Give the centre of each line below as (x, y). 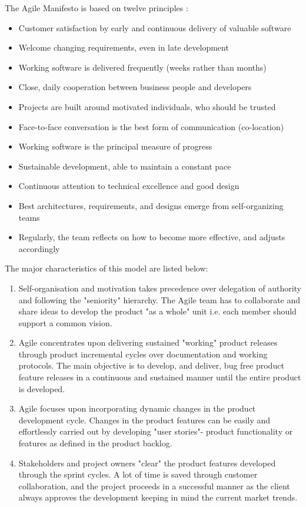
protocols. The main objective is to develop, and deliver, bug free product (151, 365)
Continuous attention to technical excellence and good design (129, 186)
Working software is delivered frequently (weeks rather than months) (142, 67)
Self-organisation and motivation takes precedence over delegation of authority (160, 288)
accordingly (39, 248)
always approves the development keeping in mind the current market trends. (158, 497)
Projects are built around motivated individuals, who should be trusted (147, 106)
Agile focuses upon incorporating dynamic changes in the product (137, 408)
